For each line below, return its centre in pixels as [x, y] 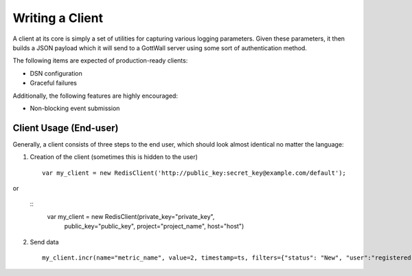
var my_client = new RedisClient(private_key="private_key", [131, 216]
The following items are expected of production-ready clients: [100, 61]
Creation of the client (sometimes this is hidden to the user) [114, 157]
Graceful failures [53, 83]
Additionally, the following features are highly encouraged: [95, 96]
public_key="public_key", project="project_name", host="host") [154, 226]
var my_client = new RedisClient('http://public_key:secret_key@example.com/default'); [194, 173]
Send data [44, 242]
